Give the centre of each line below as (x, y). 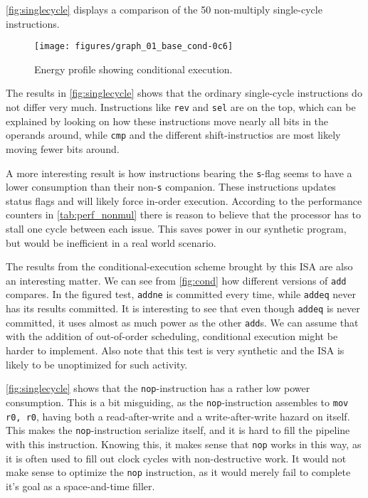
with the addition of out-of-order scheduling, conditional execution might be (172, 336)
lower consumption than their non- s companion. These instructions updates (171, 187)
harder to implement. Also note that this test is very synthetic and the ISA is (175, 350)
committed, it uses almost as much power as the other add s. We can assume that (182, 322)
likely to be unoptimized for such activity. (97, 364)
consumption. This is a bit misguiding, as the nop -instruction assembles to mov (177, 402)
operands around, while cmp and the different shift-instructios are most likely (173, 135)
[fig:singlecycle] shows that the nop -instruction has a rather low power (158, 388)
